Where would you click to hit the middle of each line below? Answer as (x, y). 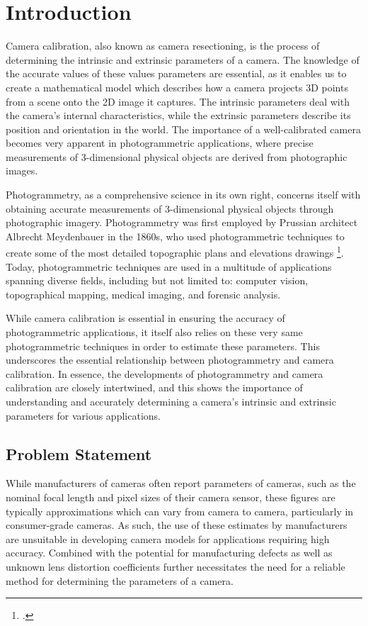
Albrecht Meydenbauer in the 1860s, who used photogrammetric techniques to (175, 236)
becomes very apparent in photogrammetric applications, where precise (160, 143)
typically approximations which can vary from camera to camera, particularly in (180, 511)
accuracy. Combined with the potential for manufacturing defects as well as (169, 553)
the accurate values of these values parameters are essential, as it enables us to (176, 73)
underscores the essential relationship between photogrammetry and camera (170, 360)
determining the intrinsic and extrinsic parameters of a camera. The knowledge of (183, 59)
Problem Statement (79, 453)
